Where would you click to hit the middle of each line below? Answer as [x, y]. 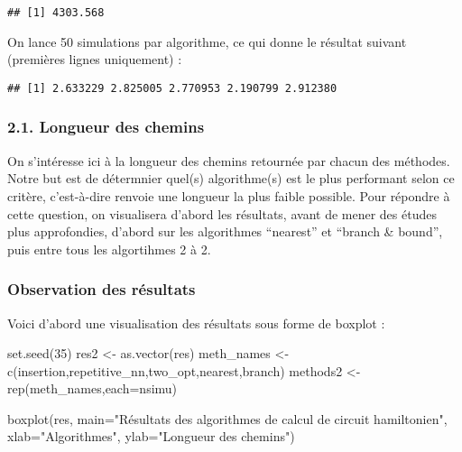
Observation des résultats [102, 289]
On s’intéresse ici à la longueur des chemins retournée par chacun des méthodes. [229, 160]
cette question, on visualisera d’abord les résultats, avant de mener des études [222, 213]
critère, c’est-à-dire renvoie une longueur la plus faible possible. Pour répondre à [229, 195]
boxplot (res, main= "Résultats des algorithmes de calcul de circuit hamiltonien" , [227, 418]
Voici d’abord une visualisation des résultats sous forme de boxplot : [196, 323]
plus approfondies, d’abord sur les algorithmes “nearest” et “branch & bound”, [225, 231]
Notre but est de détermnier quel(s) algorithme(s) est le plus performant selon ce [231, 178]
